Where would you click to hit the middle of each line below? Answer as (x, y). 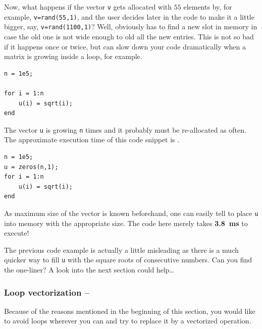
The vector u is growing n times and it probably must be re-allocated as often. (125, 129)
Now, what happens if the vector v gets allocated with (88, 7)
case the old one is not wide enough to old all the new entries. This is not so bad (129, 36)
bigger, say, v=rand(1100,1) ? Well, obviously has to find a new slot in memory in (131, 26)
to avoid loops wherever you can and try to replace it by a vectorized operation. (128, 321)
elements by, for (208, 7)
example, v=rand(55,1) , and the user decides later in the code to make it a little (129, 16)
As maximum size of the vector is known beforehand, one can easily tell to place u (131, 213)
